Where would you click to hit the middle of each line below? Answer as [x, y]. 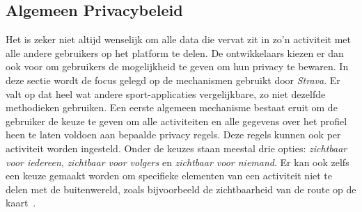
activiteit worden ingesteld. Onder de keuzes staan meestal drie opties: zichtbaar [176, 148]
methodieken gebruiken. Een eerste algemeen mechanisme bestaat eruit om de [172, 107]
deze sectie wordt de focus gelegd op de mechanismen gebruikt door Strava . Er [173, 80]
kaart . [21, 203]
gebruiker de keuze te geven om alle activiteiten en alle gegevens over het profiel [176, 121]
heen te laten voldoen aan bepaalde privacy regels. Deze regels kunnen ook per [173, 134]
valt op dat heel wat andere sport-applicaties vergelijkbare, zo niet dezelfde [166, 93]
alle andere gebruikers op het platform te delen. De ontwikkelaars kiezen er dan [175, 52]
